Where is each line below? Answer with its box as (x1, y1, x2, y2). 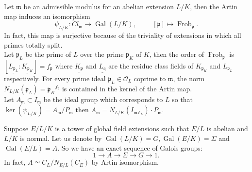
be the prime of (25, 49, 71, 59)
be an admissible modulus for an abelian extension (23, 1, 174, 11)
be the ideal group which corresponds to (43, 94, 163, 104)
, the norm (173, 73, 205, 83)
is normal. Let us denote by (20, 133, 102, 143)
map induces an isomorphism (4, 11, 90, 21)
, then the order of (149, 49, 204, 59)
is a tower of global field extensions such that (55, 123, 189, 134)
